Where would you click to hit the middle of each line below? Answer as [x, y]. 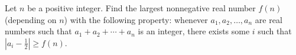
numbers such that [38, 31]
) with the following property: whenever [136, 19]
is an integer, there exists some [194, 31]
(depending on [31, 19]
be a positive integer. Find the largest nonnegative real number [142, 8]
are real [269, 19]
